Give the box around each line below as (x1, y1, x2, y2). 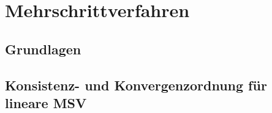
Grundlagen (5, 39, 81, 58)
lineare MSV (5, 93, 87, 112)
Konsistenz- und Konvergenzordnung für (5, 75, 267, 94)
